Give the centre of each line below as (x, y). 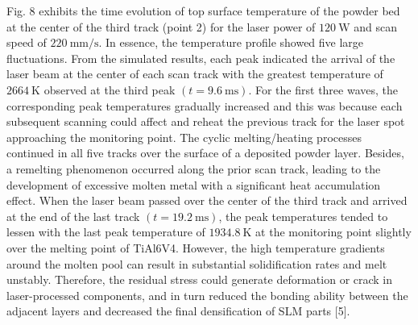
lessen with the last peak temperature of (106, 232)
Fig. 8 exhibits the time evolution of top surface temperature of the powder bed (203, 10)
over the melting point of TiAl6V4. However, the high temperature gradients (196, 247)
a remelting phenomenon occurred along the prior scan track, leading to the (194, 168)
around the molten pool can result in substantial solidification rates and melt (197, 263)
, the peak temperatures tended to (303, 216)
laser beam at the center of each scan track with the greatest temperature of (195, 74)
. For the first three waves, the (323, 89)
